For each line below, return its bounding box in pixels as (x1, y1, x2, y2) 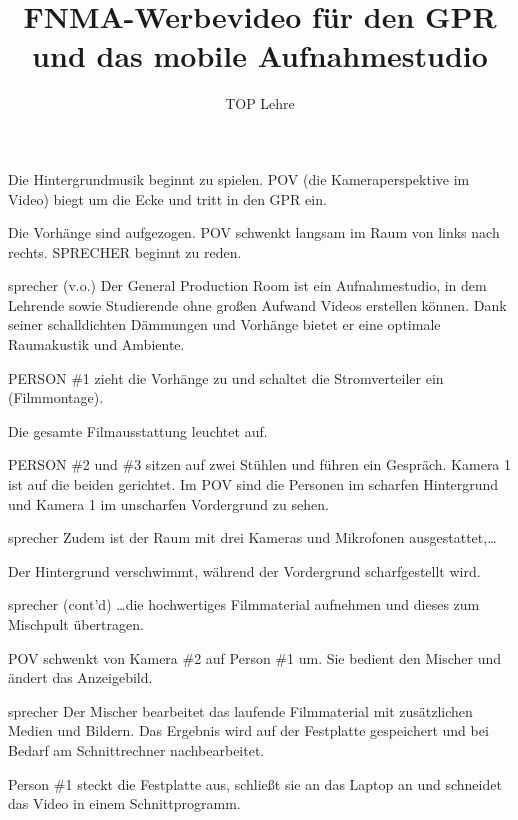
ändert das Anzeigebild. (8, 667, 153, 688)
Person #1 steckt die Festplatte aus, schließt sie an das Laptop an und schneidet (8, 773, 502, 794)
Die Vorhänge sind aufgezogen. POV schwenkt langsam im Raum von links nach (8, 222, 500, 243)
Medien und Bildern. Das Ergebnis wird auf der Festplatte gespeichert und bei (8, 720, 489, 741)
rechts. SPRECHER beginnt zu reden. (8, 241, 242, 262)
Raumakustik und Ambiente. (8, 334, 185, 355)
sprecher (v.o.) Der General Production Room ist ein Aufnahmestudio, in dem (8, 275, 487, 296)
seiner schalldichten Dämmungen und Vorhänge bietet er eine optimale (8, 314, 441, 335)
